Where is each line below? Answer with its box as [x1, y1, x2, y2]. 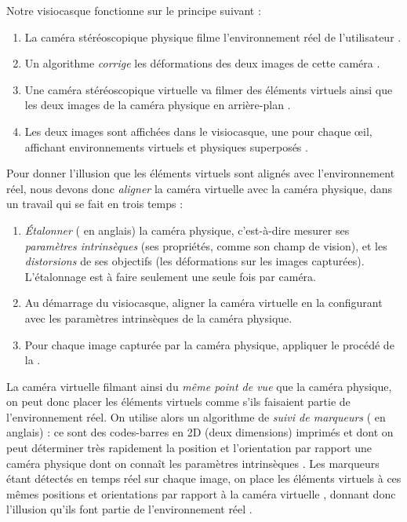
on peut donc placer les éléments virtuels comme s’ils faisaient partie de [6, 393, 351, 410]
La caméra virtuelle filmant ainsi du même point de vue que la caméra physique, [6, 378, 392, 394]
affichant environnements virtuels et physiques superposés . [24, 138, 308, 155]
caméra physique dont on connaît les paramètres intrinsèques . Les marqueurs [6, 454, 380, 471]
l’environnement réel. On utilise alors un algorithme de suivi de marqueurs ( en [6, 408, 386, 425]
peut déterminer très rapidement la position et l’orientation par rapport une [6, 440, 372, 456]
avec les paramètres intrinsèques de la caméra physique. [24, 309, 293, 326]
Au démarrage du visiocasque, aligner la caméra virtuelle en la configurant [24, 294, 383, 311]
